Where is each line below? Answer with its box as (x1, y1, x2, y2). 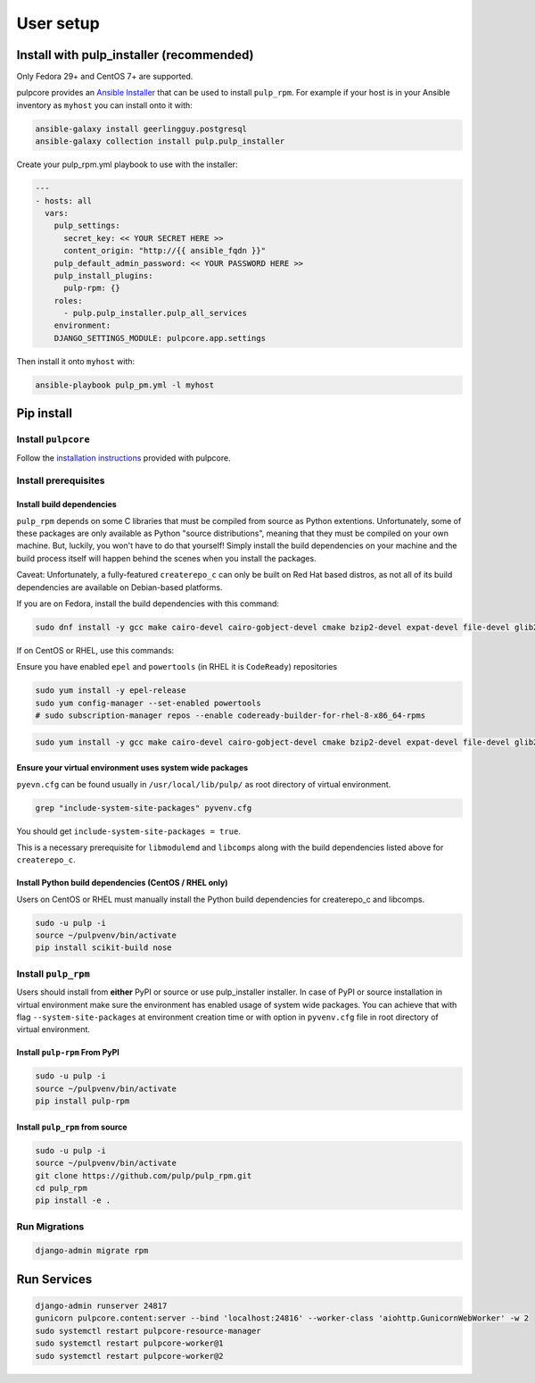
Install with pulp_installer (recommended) (16, 47, 254, 62)
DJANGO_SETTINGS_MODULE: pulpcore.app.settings (53, 333, 267, 343)
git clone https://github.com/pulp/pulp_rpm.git (35, 1171, 252, 1180)
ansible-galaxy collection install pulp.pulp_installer (35, 137, 285, 146)
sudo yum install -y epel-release (35, 686, 186, 696)
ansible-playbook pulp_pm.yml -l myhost (35, 379, 214, 390)
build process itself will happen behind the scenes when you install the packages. (16, 553, 317, 563)
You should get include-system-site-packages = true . (16, 826, 241, 837)
